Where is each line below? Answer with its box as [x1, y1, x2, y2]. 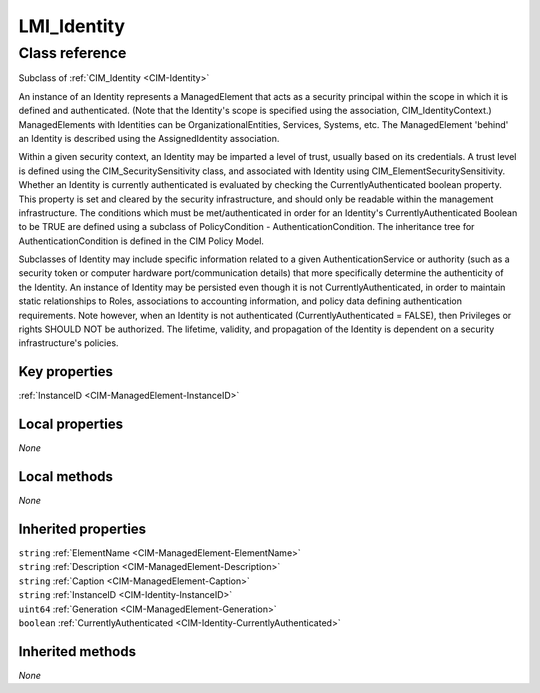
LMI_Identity [18, 15, 125, 37]
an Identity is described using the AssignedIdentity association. [18, 132, 280, 144]
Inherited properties [18, 520, 147, 537]
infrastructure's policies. [18, 337, 119, 349]
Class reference [18, 44, 127, 62]
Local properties [18, 416, 124, 433]
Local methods [18, 468, 114, 485]
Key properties [18, 363, 114, 380]
